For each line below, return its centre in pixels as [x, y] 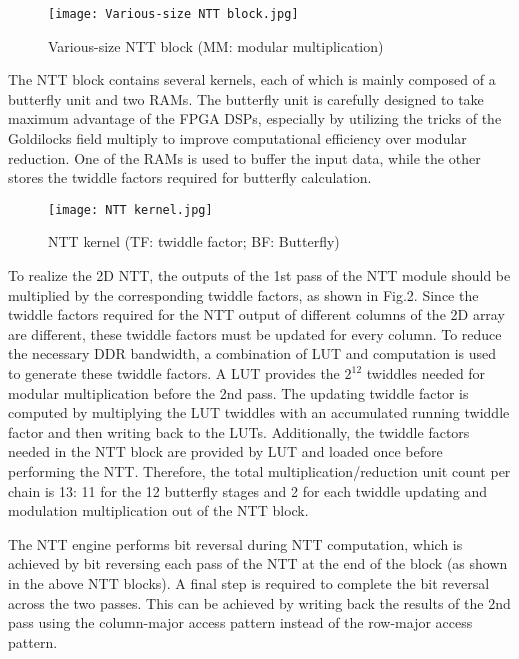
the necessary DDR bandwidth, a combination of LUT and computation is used [252, 353]
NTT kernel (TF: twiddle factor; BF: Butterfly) [194, 241]
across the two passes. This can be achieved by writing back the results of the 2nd [259, 602]
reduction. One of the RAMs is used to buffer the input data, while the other [244, 157]
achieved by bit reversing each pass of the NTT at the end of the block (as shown [258, 563]
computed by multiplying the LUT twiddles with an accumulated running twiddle [259, 412]
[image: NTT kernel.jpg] [130, 209]
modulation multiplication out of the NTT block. [158, 510]
